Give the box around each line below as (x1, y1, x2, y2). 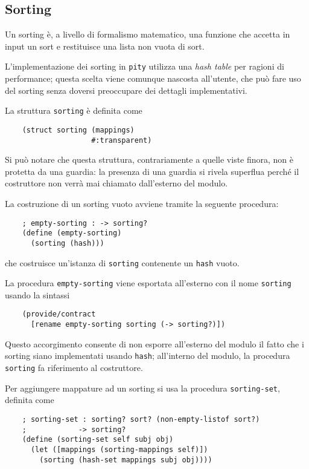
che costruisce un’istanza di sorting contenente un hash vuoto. (5, 256, 240, 269)
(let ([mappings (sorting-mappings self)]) (30, 445, 208, 454)
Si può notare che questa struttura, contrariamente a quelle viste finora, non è (5, 153, 294, 166)
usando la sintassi (5, 288, 70, 301)
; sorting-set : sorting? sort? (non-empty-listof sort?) (22, 415, 260, 424)
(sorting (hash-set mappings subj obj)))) (39, 455, 212, 464)
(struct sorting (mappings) (22, 125, 135, 134)
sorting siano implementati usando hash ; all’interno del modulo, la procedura (5, 349, 290, 362)
